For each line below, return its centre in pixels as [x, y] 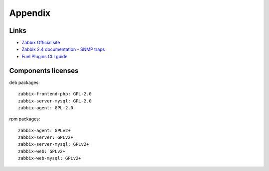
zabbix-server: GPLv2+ [46, 137]
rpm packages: [25, 119]
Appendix [30, 13]
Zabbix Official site [41, 43]
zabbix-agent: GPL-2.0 [46, 108]
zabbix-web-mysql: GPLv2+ [50, 158]
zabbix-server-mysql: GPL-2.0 [55, 101]
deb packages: [24, 83]
